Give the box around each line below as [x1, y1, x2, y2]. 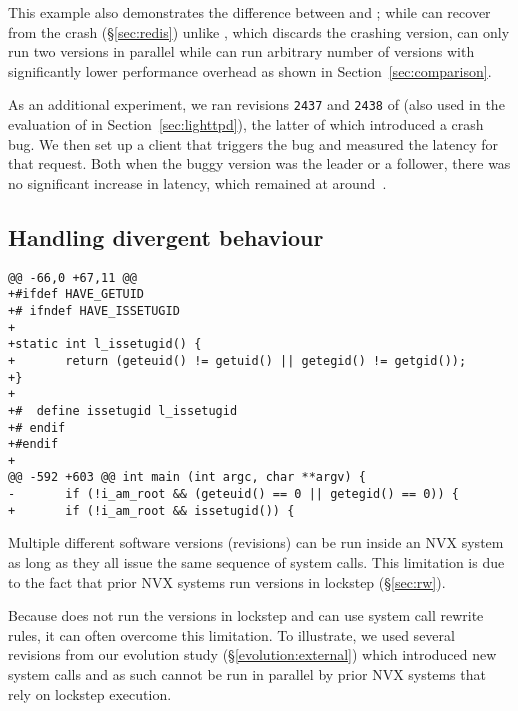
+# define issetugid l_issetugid [8, 403, 238, 418]
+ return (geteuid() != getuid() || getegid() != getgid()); [8, 353, 467, 368]
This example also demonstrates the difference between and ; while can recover [8, 2, 491, 22]
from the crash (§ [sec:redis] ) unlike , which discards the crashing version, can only [8, 21, 510, 42]
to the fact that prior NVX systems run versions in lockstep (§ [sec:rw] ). [8, 571, 446, 592]
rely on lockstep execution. [8, 683, 172, 704]
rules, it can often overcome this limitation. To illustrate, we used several [8, 624, 455, 645]
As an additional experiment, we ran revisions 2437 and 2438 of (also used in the [8, 94, 505, 115]
